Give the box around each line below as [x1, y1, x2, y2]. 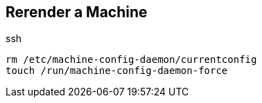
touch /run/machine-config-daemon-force [6, 65, 228, 77]
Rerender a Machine [6, 3, 148, 21]
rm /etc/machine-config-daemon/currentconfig [6, 54, 257, 66]
